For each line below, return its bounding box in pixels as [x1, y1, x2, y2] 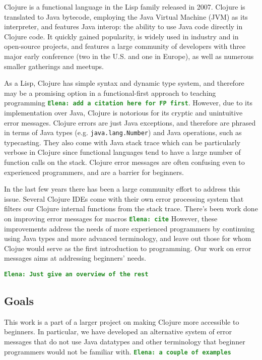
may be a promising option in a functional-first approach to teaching [4, 87, 216, 98]
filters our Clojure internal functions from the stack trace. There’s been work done [4, 203, 258, 214]
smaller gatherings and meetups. [4, 61, 104, 71]
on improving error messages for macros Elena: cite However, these [4, 213, 218, 223]
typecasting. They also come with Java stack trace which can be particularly [4, 137, 241, 147]
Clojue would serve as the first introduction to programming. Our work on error [4, 243, 251, 253]
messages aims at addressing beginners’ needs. [4, 253, 146, 263]
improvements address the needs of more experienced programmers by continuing [4, 223, 255, 233]
